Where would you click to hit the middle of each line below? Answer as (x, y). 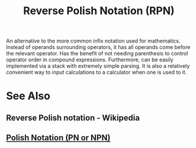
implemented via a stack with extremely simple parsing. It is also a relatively (98, 66)
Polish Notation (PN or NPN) (58, 138)
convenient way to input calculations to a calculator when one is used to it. (97, 73)
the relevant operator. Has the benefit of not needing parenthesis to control (97, 54)
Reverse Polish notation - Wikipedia (73, 118)
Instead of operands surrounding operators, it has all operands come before (98, 47)
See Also (28, 96)
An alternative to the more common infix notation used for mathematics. (93, 41)
